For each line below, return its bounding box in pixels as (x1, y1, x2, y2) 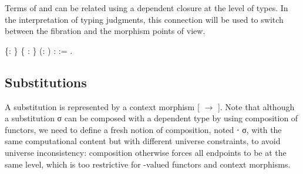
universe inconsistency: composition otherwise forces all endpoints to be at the (5, 146, 287, 158)
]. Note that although (217, 100, 295, 112)
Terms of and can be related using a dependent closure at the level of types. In (5, 2, 288, 13)
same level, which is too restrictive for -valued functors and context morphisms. (5, 158, 291, 170)
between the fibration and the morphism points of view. (5, 25, 206, 37)
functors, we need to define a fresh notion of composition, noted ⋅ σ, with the (5, 123, 282, 135)
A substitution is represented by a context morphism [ (5, 100, 200, 112)
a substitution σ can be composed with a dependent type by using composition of (5, 112, 298, 124)
